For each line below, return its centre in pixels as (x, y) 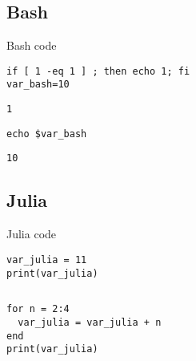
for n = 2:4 (38, 309)
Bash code (32, 45)
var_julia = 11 (47, 260)
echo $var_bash (47, 134)
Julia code (32, 234)
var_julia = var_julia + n (90, 322)
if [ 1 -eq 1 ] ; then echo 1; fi (98, 71)
